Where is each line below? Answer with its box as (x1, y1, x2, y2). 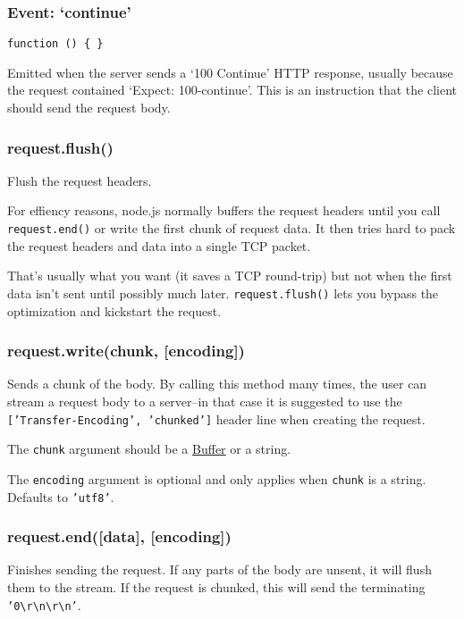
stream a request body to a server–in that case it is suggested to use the (7, 391, 402, 410)
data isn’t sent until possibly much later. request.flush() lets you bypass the (7, 283, 439, 302)
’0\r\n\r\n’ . (7, 595, 81, 614)
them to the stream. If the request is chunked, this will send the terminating (7, 578, 426, 596)
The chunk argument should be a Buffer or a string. (7, 439, 291, 458)
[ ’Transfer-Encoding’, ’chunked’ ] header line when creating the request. (7, 409, 426, 428)
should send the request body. (7, 98, 171, 117)
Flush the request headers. (7, 171, 152, 189)
